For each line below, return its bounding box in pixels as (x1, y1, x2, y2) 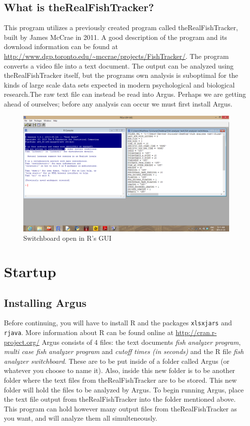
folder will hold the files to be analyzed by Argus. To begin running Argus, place (4, 384, 244, 394)
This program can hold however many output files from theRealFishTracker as (4, 403, 237, 413)
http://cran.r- (175, 327, 217, 337)
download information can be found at (4, 41, 118, 52)
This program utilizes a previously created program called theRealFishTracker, (4, 22, 238, 33)
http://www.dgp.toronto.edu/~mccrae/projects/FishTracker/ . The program (4, 51, 229, 61)
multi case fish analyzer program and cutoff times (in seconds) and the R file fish (4, 346, 244, 356)
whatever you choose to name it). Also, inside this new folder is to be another (4, 365, 235, 375)
